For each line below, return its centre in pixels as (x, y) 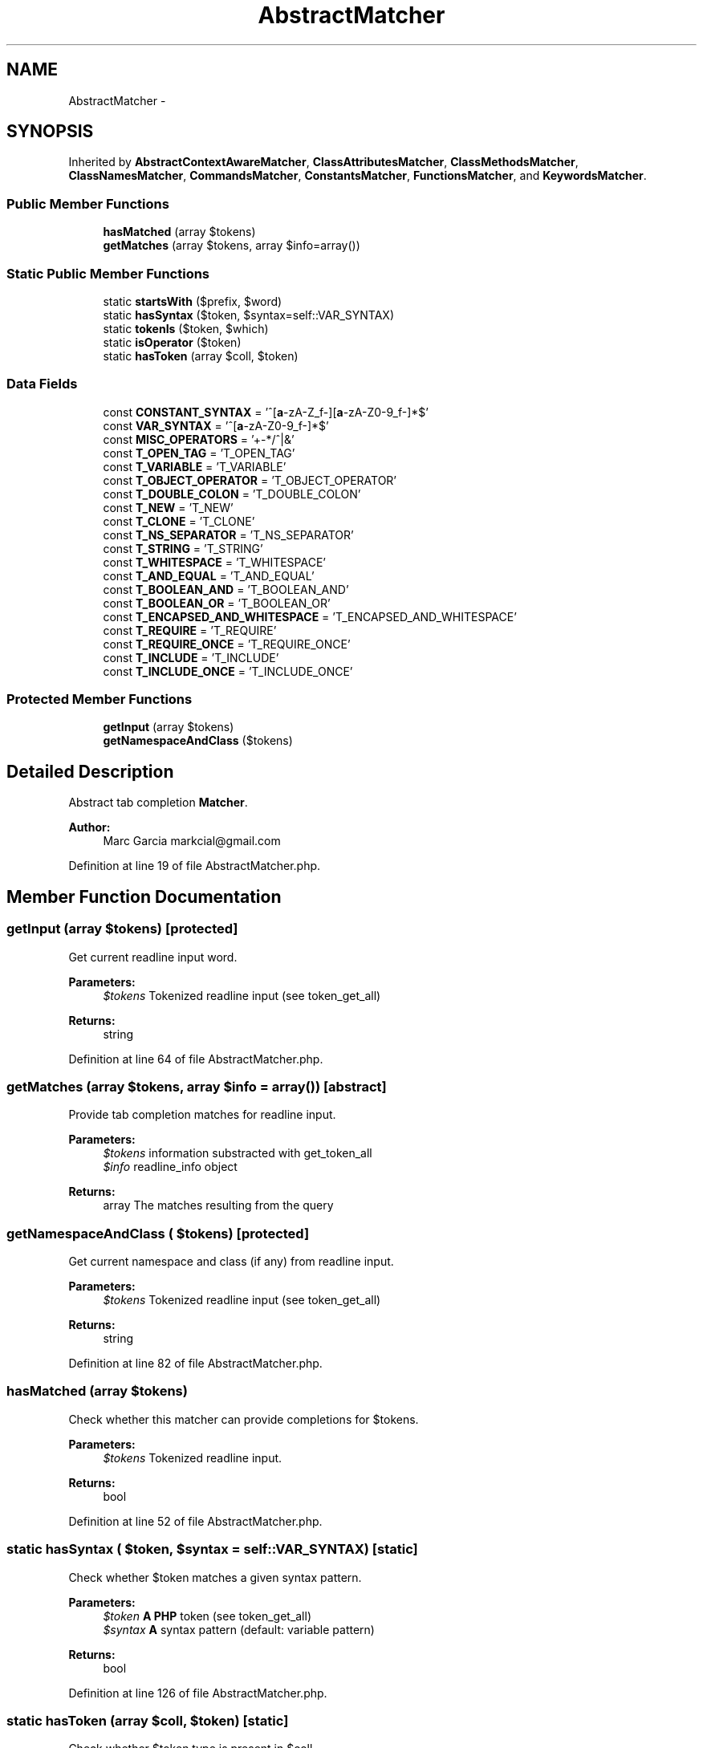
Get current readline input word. (153, 957)
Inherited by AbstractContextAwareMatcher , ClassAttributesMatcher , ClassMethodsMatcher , (323, 162)
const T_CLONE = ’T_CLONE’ (179, 521)
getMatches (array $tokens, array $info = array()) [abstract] (197, 1086)
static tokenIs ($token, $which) (186, 328)
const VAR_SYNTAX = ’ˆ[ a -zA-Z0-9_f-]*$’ (216, 425)
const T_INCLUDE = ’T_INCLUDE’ (191, 657)
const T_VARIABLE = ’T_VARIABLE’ (195, 466)
